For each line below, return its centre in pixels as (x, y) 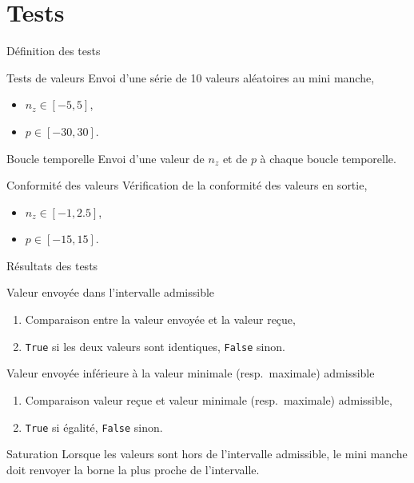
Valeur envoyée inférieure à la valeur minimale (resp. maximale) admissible (191, 373)
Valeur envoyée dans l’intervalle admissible (111, 292)
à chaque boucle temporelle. (328, 158)
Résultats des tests (52, 265)
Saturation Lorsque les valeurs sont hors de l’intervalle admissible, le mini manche (207, 454)
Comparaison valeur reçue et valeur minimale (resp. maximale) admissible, (209, 399)
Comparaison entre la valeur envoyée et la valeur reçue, (160, 319)
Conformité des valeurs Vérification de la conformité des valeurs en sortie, (187, 185)
